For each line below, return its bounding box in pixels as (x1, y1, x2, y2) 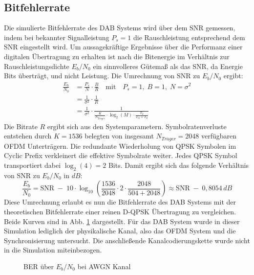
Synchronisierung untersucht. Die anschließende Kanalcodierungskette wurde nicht (4, 235, 250, 245)
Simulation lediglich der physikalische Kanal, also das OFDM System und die (4, 226, 236, 236)
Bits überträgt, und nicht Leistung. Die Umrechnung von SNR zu (4, 70, 200, 81)
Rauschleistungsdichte (4, 61, 69, 71)
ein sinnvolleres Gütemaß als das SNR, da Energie (93, 61, 243, 71)
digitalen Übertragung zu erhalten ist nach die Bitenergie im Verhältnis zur (4, 51, 230, 61)
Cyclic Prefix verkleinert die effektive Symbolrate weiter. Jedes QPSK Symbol (4, 150, 237, 160)
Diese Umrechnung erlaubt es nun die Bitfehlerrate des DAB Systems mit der (4, 197, 236, 207)
